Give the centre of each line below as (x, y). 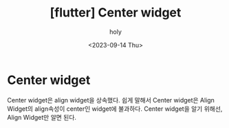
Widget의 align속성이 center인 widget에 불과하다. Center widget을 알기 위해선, (115, 109)
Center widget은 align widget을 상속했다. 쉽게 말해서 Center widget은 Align (111, 100)
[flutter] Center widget (116, 13)
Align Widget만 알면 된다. (42, 117)
